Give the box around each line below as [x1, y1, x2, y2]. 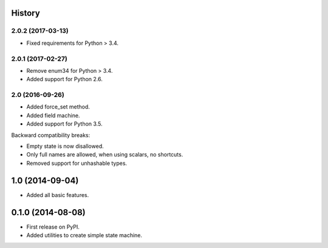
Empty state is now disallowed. [26, 142, 104, 150]
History [11, 8, 41, 18]
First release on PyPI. [26, 223, 80, 230]
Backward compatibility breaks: [11, 131, 91, 139]
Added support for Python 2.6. [26, 76, 103, 83]
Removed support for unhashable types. [26, 159, 128, 167]
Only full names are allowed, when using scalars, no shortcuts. [26, 151, 183, 158]
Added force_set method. [26, 103, 91, 110]
